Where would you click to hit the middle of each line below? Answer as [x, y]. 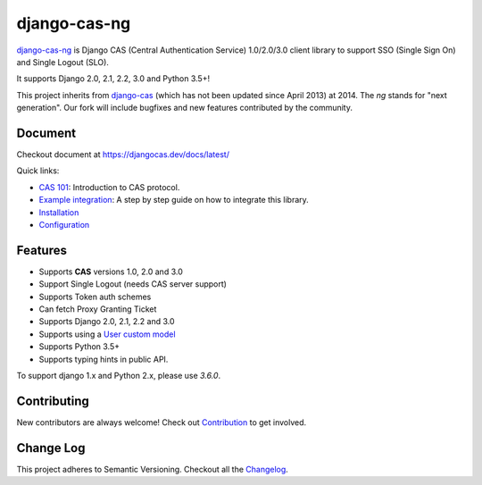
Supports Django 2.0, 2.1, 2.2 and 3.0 [107, 322]
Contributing [53, 401]
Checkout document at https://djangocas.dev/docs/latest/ [123, 155]
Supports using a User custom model [107, 334]
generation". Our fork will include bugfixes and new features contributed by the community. [184, 108]
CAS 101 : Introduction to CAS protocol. [109, 187]
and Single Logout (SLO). [62, 62]
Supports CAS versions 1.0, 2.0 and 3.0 [111, 272]
